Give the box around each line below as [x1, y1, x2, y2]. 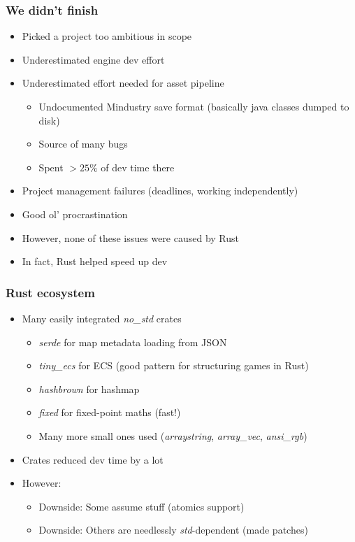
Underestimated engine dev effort [22, 52, 165, 66]
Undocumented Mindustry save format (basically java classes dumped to [38, 99, 349, 113]
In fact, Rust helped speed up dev [22, 254, 168, 269]
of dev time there [101, 159, 175, 174]
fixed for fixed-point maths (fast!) [38, 405, 181, 420]
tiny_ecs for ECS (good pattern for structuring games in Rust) [38, 358, 309, 373]
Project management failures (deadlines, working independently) [22, 183, 298, 198]
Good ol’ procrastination [22, 206, 128, 221]
